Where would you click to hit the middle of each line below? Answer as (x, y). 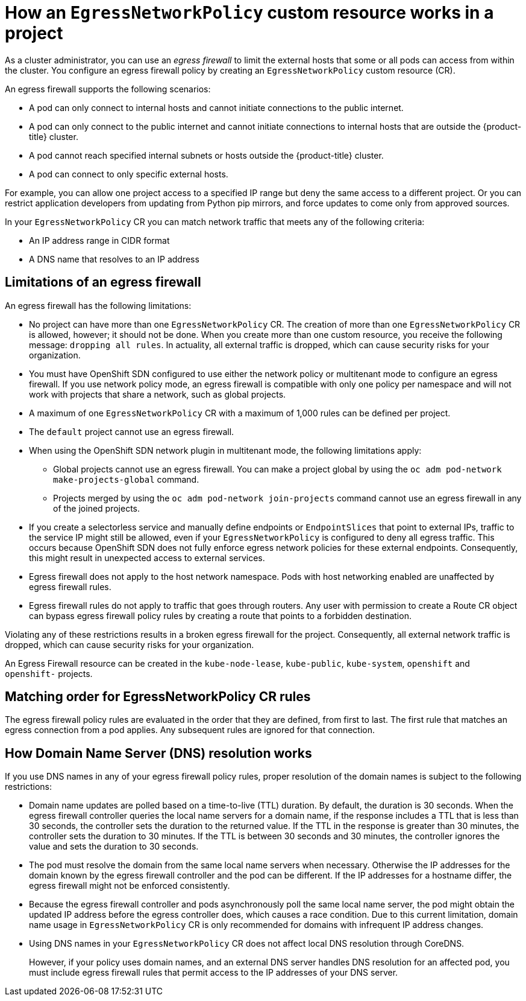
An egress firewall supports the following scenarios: (108, 89)
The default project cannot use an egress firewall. (132, 431)
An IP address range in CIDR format (99, 240)
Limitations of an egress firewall (103, 282)
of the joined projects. (97, 508)
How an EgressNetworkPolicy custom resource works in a (249, 13)
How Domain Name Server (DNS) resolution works (158, 753)
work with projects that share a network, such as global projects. (158, 394)
